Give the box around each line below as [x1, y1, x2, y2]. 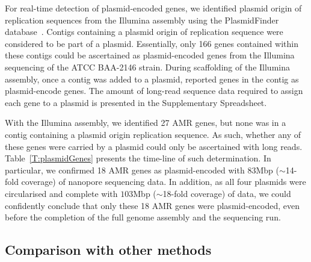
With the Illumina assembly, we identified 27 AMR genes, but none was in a [5, 116, 286, 129]
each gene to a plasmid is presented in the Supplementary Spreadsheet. [5, 96, 267, 108]
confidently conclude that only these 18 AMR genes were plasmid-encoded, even [5, 199, 300, 211]
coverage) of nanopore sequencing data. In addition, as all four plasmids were [21, 175, 306, 188]
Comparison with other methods [5, 240, 212, 259]
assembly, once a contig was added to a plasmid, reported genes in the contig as [5, 72, 299, 85]
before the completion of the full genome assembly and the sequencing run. [5, 211, 281, 223]
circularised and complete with [5, 187, 118, 199]
